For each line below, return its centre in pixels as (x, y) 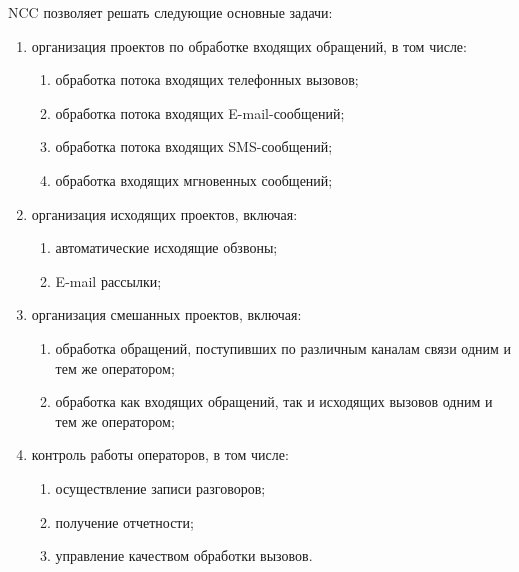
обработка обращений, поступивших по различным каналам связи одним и (283, 347)
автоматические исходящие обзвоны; (166, 247)
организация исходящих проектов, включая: (164, 213)
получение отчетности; (124, 521)
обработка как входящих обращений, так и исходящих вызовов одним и (274, 401)
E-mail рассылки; (108, 280)
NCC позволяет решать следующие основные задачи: (170, 12)
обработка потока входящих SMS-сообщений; (194, 146)
